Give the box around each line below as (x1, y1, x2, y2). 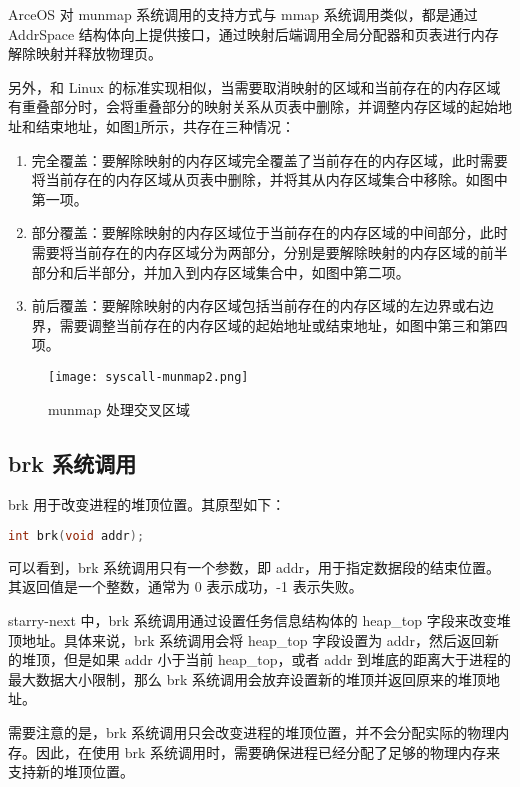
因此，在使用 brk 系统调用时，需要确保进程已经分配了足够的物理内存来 (35, 741, 500, 762)
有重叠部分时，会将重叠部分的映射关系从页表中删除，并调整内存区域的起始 (8, 96, 498, 117)
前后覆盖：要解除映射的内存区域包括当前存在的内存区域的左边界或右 (31, 295, 480, 316)
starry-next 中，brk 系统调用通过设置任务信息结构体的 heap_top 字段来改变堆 (8, 610, 511, 631)
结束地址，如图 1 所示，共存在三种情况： (35, 115, 295, 136)
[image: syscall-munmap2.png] (48, 369, 249, 384)
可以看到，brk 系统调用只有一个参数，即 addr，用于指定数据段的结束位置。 (8, 556, 501, 577)
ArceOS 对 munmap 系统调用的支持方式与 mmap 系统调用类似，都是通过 (8, 4, 478, 24)
